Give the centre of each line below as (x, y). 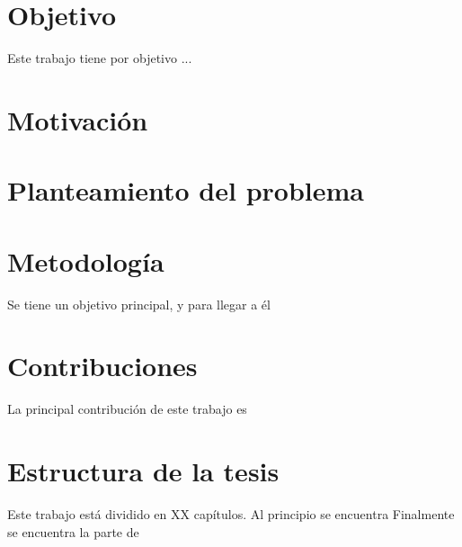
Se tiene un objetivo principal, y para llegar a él (139, 304)
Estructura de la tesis (143, 471)
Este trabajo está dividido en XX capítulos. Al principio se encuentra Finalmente (231, 514)
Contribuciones (102, 366)
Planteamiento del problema (186, 190)
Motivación (78, 119)
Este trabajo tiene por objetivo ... (100, 58)
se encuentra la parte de (73, 531)
